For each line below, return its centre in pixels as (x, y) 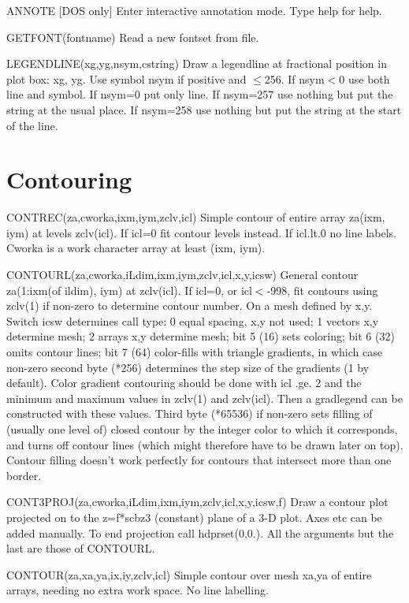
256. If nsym (294, 78)
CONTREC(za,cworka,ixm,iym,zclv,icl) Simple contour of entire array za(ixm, (196, 217)
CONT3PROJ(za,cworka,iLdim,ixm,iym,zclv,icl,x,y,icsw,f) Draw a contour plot (197, 502)
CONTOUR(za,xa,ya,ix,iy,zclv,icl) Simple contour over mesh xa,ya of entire (189, 574)
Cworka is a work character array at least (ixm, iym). (136, 248)
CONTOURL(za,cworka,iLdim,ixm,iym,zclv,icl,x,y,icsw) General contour (182, 275)
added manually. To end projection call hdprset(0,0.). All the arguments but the (200, 532)
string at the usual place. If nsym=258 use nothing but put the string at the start (204, 109)
